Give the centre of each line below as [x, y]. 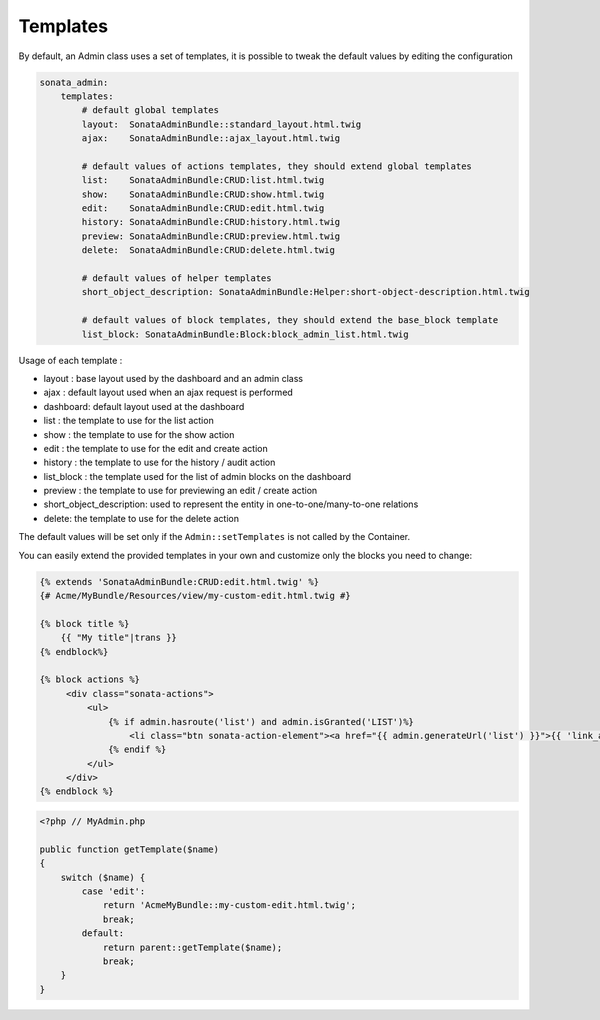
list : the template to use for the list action [128, 421]
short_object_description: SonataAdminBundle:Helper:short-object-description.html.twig [305, 292]
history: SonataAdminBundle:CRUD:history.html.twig [211, 222]
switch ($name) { [103, 877]
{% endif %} [137, 749]
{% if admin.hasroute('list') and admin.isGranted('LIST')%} [261, 721]
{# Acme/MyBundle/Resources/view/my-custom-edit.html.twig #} [195, 595]
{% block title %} [84, 623]
